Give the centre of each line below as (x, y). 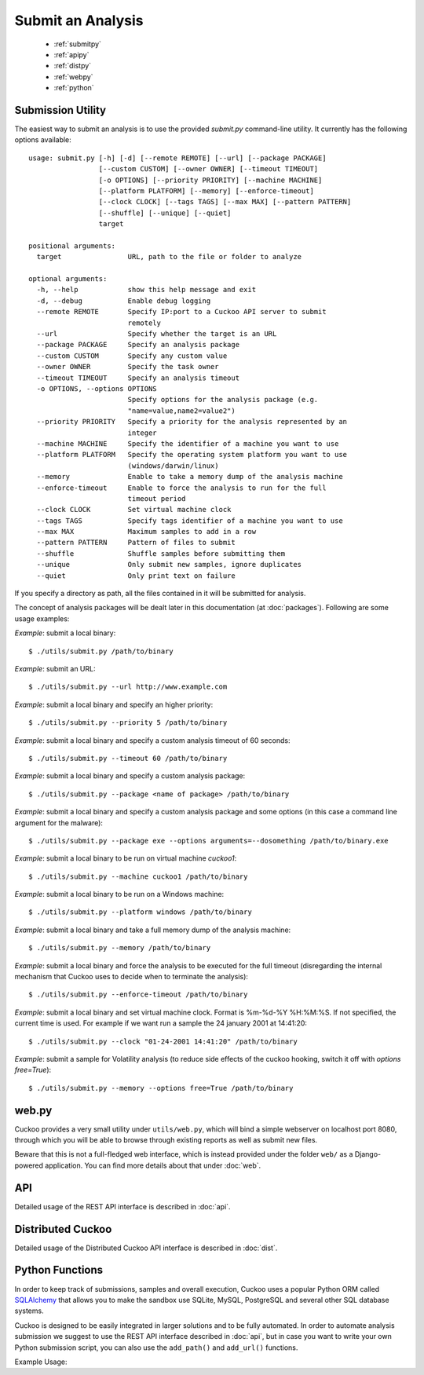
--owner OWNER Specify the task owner (128, 367)
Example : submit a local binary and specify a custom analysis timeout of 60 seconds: (152, 740)
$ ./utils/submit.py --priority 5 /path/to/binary (128, 723)
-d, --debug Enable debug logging (124, 301)
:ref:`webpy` (73, 77)
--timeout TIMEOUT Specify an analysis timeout (138, 378)
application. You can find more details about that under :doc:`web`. (153, 1165)
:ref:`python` (74, 88)
